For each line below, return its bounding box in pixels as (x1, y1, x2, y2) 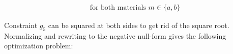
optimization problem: (4, 40, 73, 51)
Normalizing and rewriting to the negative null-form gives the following (4, 30, 226, 41)
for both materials (90, 4, 146, 12)
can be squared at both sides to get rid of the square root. (48, 20, 229, 31)
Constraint (4, 20, 38, 31)
